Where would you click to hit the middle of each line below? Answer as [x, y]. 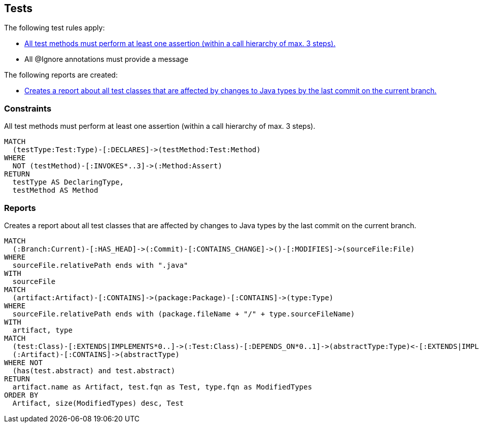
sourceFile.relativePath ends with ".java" [100, 265]
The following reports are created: [61, 75]
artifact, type [42, 330]
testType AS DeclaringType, [68, 182]
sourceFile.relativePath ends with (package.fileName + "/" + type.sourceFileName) [184, 314]
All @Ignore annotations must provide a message [107, 59]
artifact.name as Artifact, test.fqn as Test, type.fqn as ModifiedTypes [162, 387]
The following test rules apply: [55, 28]
